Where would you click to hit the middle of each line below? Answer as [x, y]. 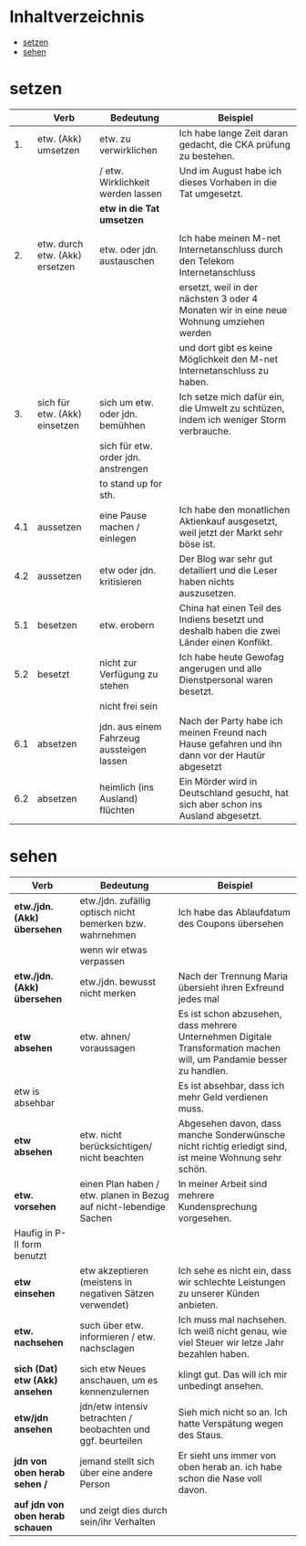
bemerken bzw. [113, 923]
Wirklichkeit [125, 182]
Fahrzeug [120, 738]
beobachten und [115, 1429]
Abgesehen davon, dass [230, 1123]
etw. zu [115, 139]
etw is [27, 1091]
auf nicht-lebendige [123, 1206]
